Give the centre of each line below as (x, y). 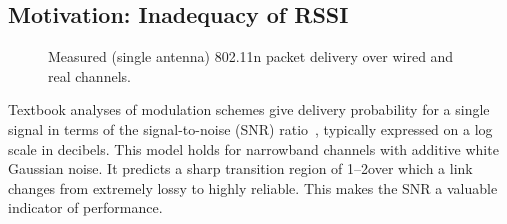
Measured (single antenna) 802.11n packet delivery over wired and (251, 56)
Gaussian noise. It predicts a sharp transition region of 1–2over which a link (240, 168)
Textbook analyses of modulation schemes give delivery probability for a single (249, 109)
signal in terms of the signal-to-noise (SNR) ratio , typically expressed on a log (250, 128)
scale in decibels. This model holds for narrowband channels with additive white (253, 148)
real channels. (89, 75)
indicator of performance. (85, 207)
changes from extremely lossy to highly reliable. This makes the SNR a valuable (253, 187)
